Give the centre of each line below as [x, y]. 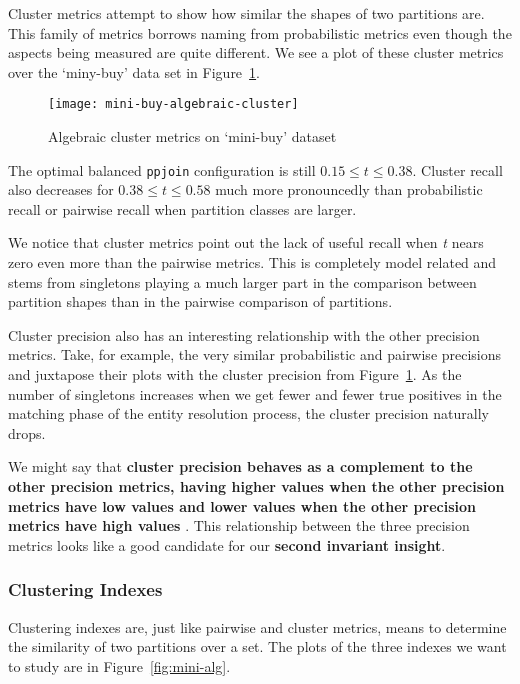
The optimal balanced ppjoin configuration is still [162, 169]
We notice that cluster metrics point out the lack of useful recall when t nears [246, 242]
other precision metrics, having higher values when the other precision [256, 486]
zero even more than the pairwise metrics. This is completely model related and [252, 262]
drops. [27, 432]
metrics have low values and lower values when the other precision [242, 505]
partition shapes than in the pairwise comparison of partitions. [200, 301]
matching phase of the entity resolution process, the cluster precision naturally [248, 413]
